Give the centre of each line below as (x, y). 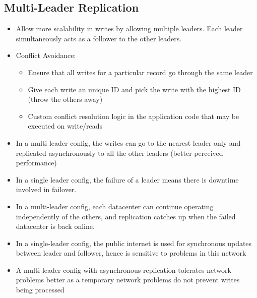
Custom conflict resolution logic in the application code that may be (134, 116)
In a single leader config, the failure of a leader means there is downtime (127, 179)
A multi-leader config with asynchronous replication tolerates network (123, 270)
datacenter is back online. (55, 226)
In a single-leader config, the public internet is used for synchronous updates (134, 243)
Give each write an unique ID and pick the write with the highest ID (134, 89)
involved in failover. (46, 189)
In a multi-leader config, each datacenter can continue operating (115, 206)
